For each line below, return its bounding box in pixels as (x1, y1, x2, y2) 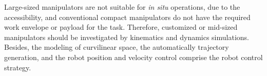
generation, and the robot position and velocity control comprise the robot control (4, 51, 263, 62)
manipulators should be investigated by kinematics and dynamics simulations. (4, 31, 249, 42)
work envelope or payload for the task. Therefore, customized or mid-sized (4, 22, 238, 32)
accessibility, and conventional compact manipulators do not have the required (4, 11, 251, 22)
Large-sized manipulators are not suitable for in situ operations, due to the (4, 2, 240, 12)
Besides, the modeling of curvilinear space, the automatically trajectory (4, 42, 229, 52)
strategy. (4, 62, 31, 72)
